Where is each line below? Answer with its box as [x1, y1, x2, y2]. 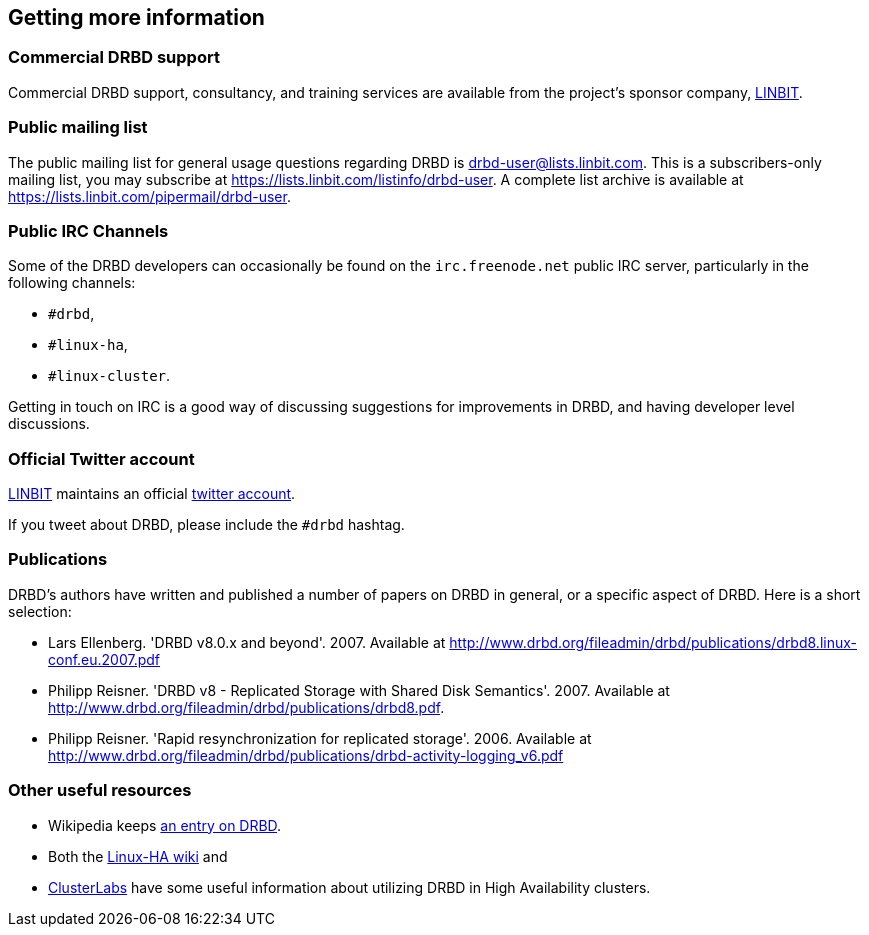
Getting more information [8, 5, 265, 30]
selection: [8, 602, 72, 620]
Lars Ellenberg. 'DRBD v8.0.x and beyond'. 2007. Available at [48, 633, 446, 651]
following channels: [8, 274, 136, 292]
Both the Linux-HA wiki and [48, 847, 228, 865]
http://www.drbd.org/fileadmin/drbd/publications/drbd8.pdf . [48, 698, 445, 716]
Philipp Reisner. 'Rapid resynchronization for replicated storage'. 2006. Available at [48, 729, 592, 747]
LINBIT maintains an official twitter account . [8, 485, 296, 503]
